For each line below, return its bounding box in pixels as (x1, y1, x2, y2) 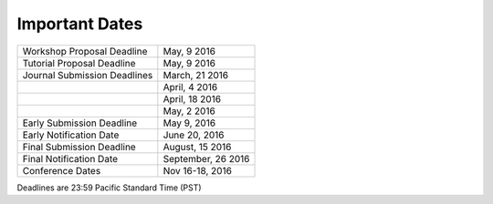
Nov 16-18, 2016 (163, 164, 233, 177)
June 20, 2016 (163, 128, 225, 141)
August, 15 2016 (163, 140, 232, 153)
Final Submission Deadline (22, 140, 136, 153)
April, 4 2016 (163, 80, 218, 93)
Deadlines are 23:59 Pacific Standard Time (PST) (16, 182, 202, 193)
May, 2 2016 (163, 105, 216, 117)
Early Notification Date (22, 128, 120, 141)
